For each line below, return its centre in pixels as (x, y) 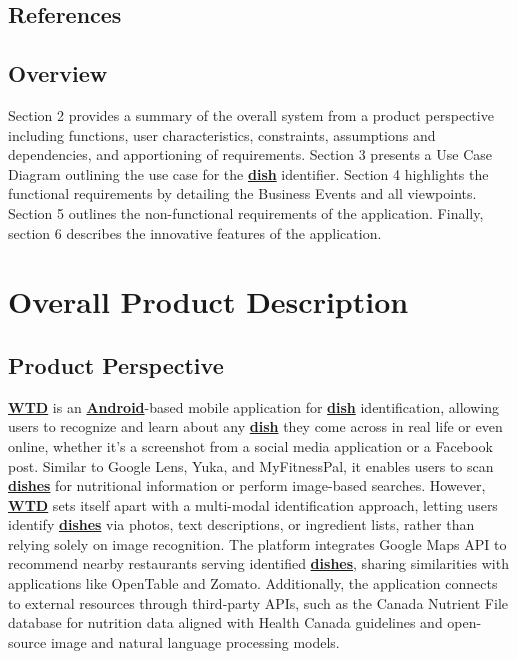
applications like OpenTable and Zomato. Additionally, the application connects (253, 583)
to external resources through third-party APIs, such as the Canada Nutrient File (258, 602)
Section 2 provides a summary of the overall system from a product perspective (251, 114)
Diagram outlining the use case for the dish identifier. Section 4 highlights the (248, 173)
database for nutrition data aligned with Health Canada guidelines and (225, 622)
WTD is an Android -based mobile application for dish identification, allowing (253, 406)
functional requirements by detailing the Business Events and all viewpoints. (242, 193)
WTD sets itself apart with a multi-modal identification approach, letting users (253, 504)
